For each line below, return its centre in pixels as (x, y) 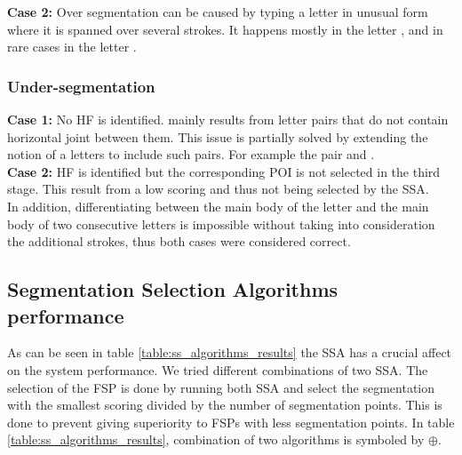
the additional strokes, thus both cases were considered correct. (179, 241)
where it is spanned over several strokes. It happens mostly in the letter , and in (225, 29)
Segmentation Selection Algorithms (173, 289)
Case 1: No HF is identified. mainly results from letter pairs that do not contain (228, 119)
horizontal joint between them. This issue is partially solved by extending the (218, 136)
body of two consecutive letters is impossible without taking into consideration (221, 224)
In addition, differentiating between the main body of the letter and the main (218, 206)
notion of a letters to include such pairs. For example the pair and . (191, 154)
